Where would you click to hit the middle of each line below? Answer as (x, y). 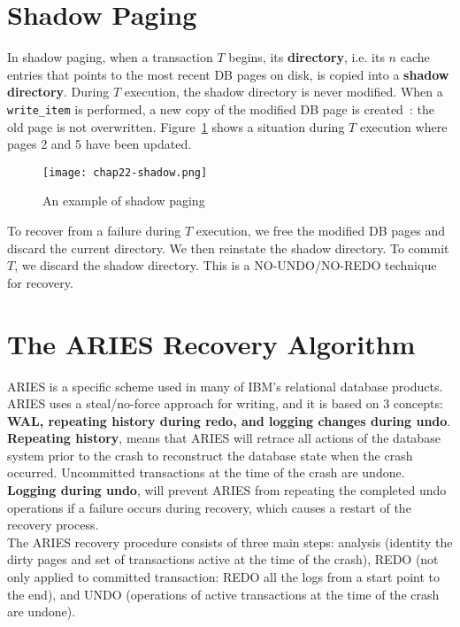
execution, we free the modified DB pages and (320, 230)
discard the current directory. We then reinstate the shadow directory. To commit (228, 248)
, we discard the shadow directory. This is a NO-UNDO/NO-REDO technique (226, 265)
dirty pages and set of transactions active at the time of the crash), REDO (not (223, 559)
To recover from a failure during (94, 230)
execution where (403, 126)
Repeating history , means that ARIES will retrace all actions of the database (224, 438)
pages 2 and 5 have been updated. (100, 144)
